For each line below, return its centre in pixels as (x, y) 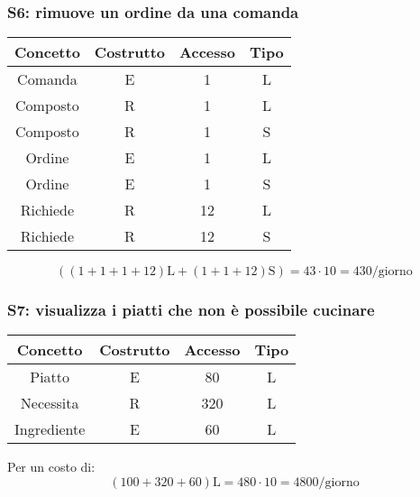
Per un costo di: (51, 467)
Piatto (50, 377)
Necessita (50, 403)
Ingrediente (50, 429)
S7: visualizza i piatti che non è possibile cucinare (191, 310)
